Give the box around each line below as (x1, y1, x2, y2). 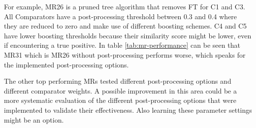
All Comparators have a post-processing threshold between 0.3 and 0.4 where (4, 11, 237, 21)
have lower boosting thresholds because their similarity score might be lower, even (4, 30, 252, 40)
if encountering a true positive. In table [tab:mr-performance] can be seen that (4, 40, 240, 50)
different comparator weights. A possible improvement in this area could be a (4, 85, 237, 96)
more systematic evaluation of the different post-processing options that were (4, 95, 236, 105)
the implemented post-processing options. (4, 59, 129, 69)
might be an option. (4, 114, 64, 125)
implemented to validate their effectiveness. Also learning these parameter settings (4, 104, 252, 115)
